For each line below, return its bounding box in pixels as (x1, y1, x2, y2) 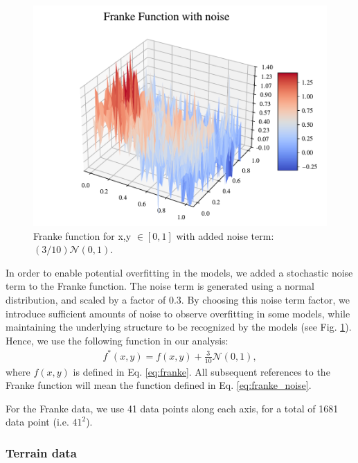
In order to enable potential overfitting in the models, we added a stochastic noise (6, 265, 353, 279)
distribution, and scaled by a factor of (6, 292, 166, 306)
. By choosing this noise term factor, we (181, 292, 350, 306)
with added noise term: (176, 228, 274, 243)
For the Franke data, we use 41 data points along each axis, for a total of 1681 (6, 401, 339, 415)
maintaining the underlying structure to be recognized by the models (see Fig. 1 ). (6, 320, 352, 334)
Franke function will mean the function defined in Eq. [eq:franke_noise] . (6, 378, 312, 392)
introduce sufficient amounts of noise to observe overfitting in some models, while (6, 306, 350, 320)
